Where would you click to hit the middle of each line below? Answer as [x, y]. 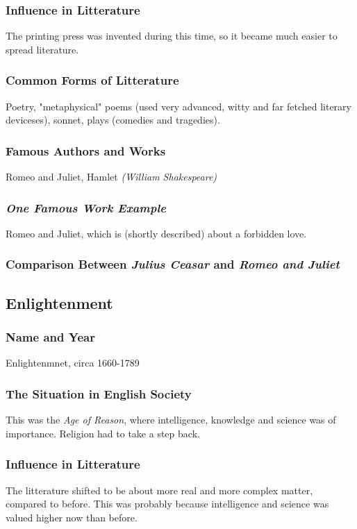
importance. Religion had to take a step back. [103, 433]
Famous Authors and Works [86, 150]
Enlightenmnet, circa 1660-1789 [73, 363]
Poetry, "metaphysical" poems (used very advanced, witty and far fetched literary [178, 106]
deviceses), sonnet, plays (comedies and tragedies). [113, 120]
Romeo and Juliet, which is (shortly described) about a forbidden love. [156, 233]
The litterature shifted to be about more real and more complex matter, [159, 490]
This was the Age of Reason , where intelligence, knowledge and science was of [171, 420]
